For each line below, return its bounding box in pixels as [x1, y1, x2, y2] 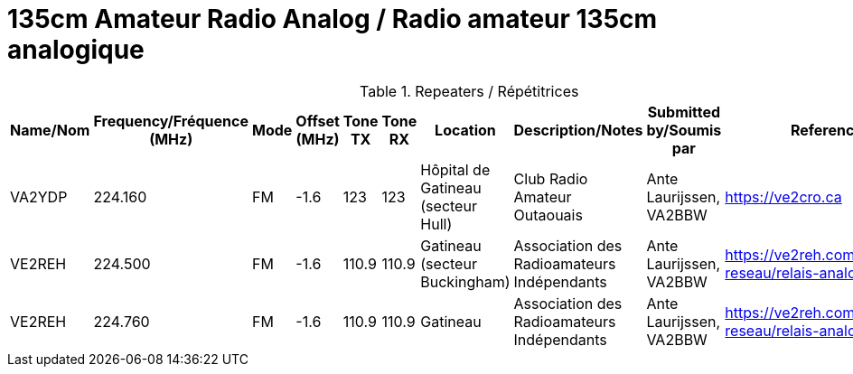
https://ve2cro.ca [725, 187, 842, 206]
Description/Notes [513, 120, 643, 139]
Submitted [647, 102, 721, 121]
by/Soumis [646, 120, 722, 139]
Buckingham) [420, 272, 511, 291]
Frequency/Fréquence [93, 111, 248, 130]
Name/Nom [10, 120, 90, 139]
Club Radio [513, 169, 588, 188]
